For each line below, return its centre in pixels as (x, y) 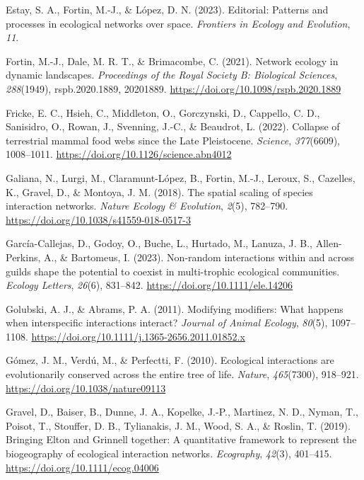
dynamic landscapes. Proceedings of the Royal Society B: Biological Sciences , (172, 75)
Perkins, (23, 257)
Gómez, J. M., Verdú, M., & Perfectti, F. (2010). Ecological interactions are (170, 360)
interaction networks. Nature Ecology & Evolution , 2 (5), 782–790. (147, 206)
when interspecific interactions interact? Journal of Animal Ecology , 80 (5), (167, 322)
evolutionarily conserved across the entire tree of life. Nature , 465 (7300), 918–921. (182, 374)
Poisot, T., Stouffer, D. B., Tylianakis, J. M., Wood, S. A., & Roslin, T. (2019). (178, 425)
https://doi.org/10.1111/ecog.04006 (82, 467)
